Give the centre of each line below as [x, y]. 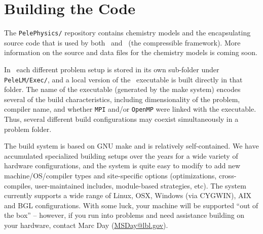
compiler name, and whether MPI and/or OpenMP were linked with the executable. [130, 109]
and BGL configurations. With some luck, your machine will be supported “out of [131, 205]
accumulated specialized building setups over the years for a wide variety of [121, 155]
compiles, [18, 185]
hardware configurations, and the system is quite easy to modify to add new [122, 166]
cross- [228, 176]
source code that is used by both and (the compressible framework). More [122, 42]
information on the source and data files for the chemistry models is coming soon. [131, 52]
